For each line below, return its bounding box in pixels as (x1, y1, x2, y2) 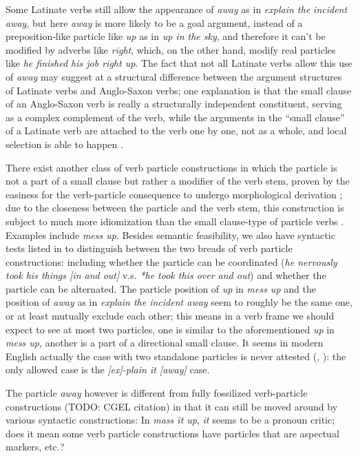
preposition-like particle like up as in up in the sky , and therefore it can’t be (6, 29, 326, 43)
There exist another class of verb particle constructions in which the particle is (6, 160, 337, 174)
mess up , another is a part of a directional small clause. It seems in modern (6, 335, 324, 350)
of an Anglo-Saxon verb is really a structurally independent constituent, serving (6, 96, 342, 111)
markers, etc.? (6, 439, 65, 454)
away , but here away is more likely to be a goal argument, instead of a (6, 15, 303, 30)
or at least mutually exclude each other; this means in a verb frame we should (6, 309, 335, 323)
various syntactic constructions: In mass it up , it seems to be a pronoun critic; (6, 413, 335, 427)
